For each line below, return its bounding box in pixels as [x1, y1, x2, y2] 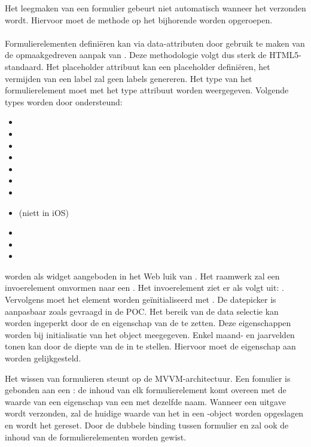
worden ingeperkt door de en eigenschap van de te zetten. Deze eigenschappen [5, 317, 291, 329]
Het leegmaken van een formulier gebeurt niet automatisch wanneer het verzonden [5, 2, 306, 14]
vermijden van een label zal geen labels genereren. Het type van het [5, 72, 252, 84]
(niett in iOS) [19, 206, 69, 218]
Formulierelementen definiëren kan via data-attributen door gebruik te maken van [5, 37, 305, 49]
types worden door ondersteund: [5, 95, 123, 108]
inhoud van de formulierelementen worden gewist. [5, 430, 187, 443]
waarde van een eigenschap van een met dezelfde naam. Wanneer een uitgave [5, 395, 286, 408]
